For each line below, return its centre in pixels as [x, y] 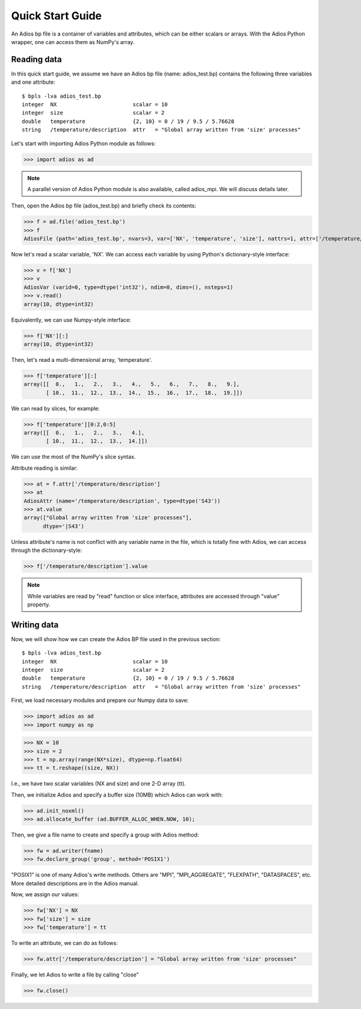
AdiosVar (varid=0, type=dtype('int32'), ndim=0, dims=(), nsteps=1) [128, 287]
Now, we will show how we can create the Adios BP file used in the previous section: [116, 639]
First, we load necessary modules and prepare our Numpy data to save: [100, 700]
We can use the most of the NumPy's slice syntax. [73, 457]
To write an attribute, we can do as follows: [64, 943]
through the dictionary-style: [47, 550]
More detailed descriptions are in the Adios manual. [75, 883]
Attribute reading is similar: [45, 468]
